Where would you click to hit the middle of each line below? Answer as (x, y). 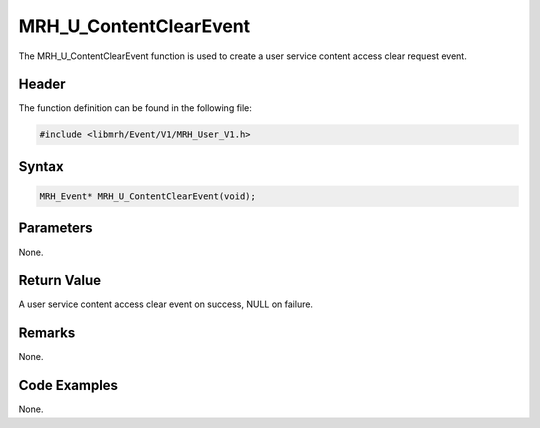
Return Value (60, 280)
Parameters (55, 228)
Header (42, 84)
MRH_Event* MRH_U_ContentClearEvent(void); (148, 196)
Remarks (47, 333)
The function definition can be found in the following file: (135, 108)
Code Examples (68, 385)
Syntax (41, 166)
